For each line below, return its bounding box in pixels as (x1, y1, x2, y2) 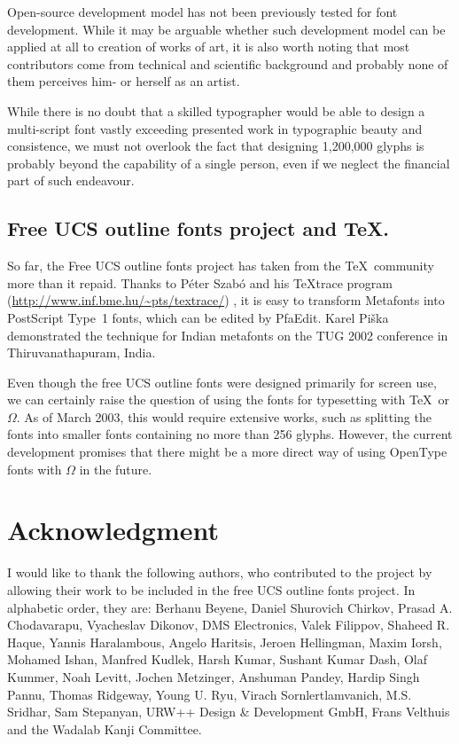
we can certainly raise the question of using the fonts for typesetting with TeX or (7, 390, 450, 409)
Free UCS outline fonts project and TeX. (7, 215, 389, 242)
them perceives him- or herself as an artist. (7, 72, 240, 90)
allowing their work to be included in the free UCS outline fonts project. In (7, 580, 416, 599)
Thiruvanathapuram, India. (7, 343, 156, 362)
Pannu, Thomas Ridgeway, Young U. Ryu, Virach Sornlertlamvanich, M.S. (7, 685, 412, 703)
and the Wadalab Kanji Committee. (7, 719, 202, 738)
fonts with (7, 459, 62, 478)
